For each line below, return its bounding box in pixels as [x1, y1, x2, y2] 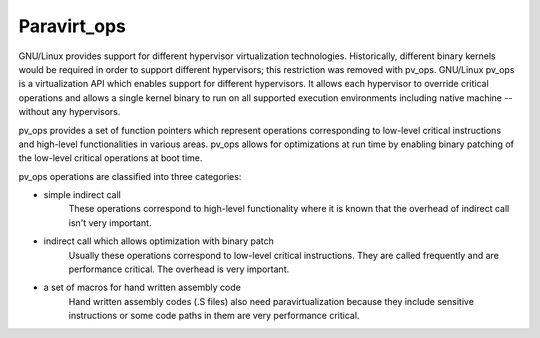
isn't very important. [68, 216, 152, 229]
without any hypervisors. [18, 106, 121, 118]
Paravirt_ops [18, 15, 127, 37]
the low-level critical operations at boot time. [18, 152, 203, 164]
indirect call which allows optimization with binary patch [43, 235, 275, 247]
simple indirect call [43, 189, 122, 201]
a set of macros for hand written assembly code [43, 281, 242, 294]
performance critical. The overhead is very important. [68, 263, 290, 275]
